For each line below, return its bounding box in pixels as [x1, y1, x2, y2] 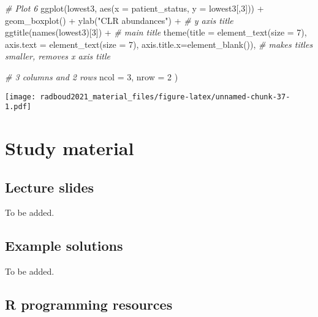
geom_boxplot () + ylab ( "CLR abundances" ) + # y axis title [5, 13, 233, 26]
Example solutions [5, 236, 123, 255]
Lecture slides [5, 177, 94, 196]
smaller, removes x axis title [5, 50, 110, 63]
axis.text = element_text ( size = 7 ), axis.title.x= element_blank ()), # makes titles [5, 37, 313, 50]
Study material [5, 136, 134, 161]
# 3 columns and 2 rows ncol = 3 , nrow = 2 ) [5, 70, 178, 83]
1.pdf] [5, 102, 31, 112]
